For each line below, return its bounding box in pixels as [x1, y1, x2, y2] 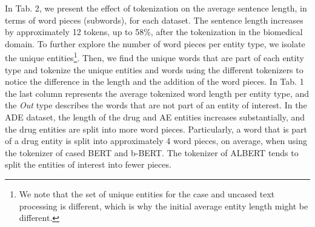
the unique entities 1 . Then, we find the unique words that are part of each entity [5, 50, 304, 64]
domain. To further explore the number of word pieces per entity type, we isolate [5, 37, 305, 50]
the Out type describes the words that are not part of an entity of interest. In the [5, 99, 307, 111]
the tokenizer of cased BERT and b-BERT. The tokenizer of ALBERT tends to [5, 146, 299, 159]
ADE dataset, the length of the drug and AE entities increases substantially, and [5, 111, 305, 123]
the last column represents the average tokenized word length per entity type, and [5, 87, 310, 99]
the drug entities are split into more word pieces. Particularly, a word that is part [5, 122, 307, 135]
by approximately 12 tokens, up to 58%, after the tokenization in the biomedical [5, 25, 303, 38]
